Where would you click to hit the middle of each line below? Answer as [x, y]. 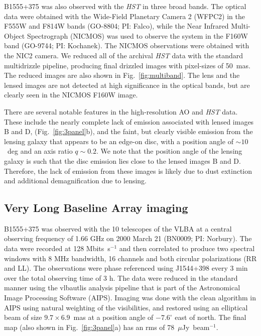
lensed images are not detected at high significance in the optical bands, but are [127, 85]
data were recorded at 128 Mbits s [57, 248]
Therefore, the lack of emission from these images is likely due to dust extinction [128, 171]
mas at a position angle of [113, 317]
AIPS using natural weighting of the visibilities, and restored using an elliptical [126, 307]
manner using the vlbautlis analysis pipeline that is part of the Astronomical [122, 288]
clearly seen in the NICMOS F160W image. [71, 95]
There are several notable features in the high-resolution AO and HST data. [121, 111]
